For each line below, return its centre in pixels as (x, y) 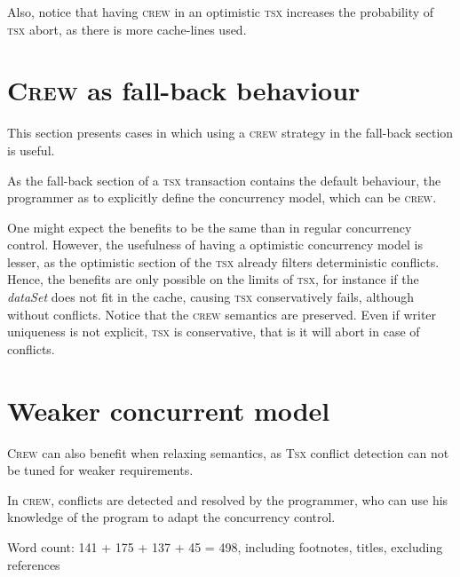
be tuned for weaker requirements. (100, 470)
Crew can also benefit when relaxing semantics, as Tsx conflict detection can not (228, 452)
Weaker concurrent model (169, 410)
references (34, 564)
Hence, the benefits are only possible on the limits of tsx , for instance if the (213, 279)
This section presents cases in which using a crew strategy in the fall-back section (230, 133)
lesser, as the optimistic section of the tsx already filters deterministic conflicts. (223, 261)
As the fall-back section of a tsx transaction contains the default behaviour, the (224, 180)
